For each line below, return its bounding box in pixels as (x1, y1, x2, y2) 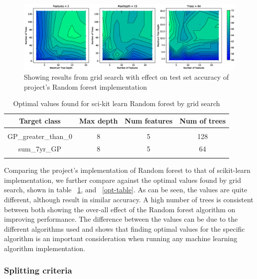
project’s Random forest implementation (24, 81, 147, 92)
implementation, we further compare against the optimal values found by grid (4, 174, 241, 185)
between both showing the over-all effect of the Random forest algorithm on (4, 204, 236, 214)
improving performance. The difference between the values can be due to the (4, 214, 238, 224)
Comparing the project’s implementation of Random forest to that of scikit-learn (4, 165, 251, 175)
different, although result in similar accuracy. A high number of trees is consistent (4, 194, 254, 204)
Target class (19, 115, 61, 126)
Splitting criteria (4, 264, 72, 277)
